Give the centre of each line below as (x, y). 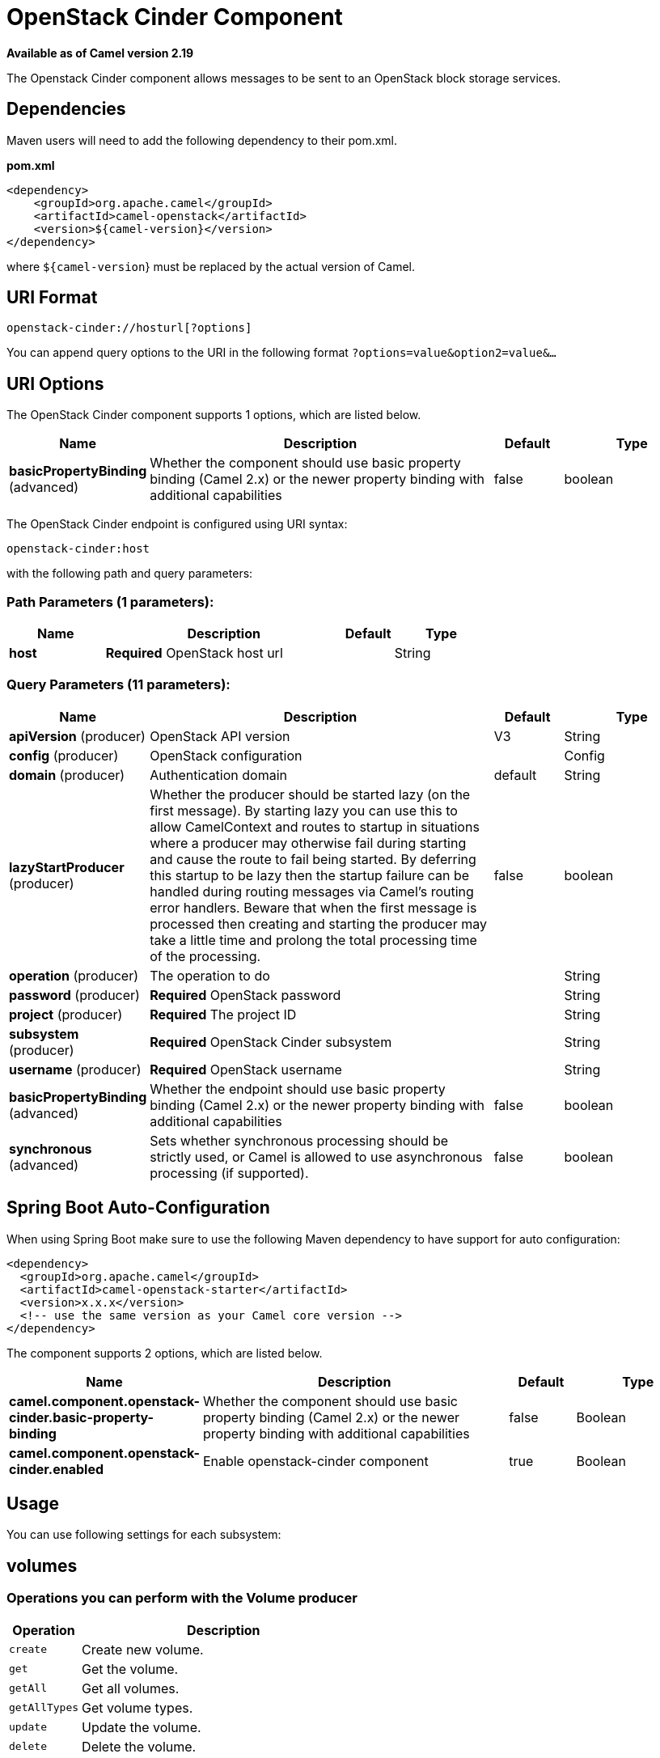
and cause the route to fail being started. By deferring (313, 859)
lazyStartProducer (67, 867)
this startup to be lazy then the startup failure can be (310, 875)
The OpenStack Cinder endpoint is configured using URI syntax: (177, 524)
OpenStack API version (220, 736)
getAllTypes (44, 1708)
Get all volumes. (131, 1688)
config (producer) (64, 755)
